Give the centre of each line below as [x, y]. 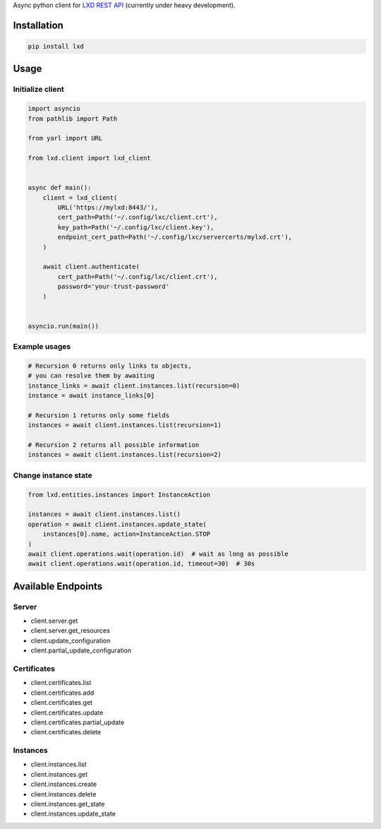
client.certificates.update [67, 712]
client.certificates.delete [66, 732]
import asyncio [54, 109]
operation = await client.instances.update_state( [117, 524]
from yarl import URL [65, 138]
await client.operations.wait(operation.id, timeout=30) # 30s [141, 564]
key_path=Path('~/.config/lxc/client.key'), [136, 227]
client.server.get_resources [71, 631]
